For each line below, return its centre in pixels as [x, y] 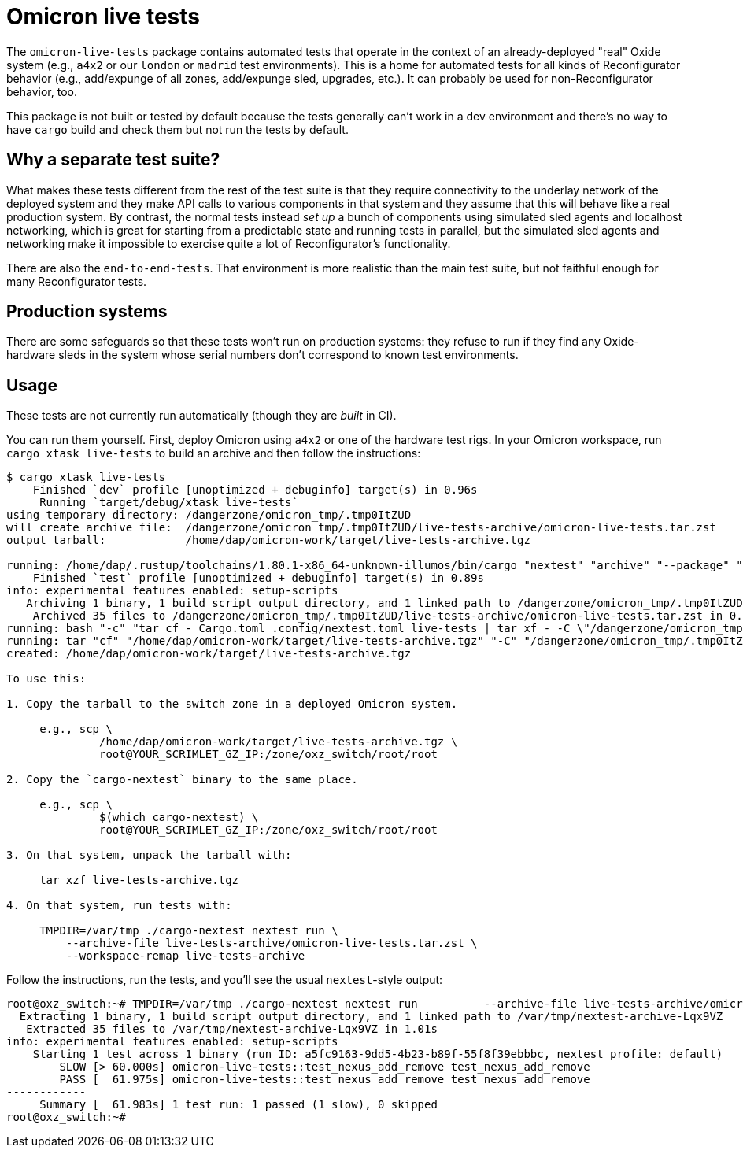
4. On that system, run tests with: [119, 906]
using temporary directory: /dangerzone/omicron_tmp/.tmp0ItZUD [209, 515]
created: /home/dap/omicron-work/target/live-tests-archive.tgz [209, 654]
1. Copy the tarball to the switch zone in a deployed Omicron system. [232, 704]
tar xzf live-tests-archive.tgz [139, 880]
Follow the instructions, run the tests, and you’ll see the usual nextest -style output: [225, 980]
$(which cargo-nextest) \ [179, 817]
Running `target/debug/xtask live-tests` [169, 503]
